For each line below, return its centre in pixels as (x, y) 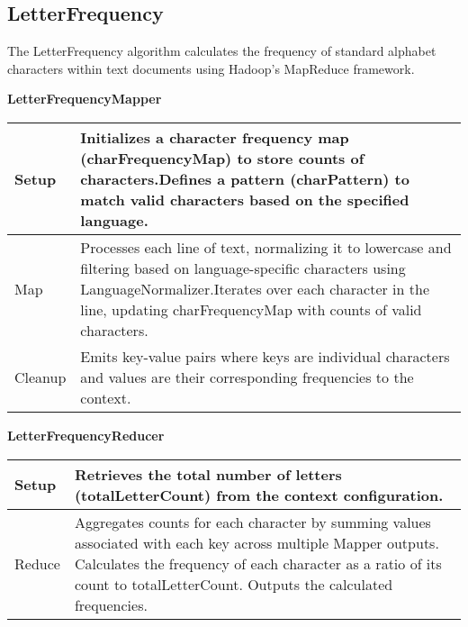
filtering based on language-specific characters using (243, 268)
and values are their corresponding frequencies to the (247, 377)
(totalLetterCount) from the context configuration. (259, 495)
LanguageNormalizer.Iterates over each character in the (255, 288)
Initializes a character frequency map (215, 137)
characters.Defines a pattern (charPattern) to (245, 178)
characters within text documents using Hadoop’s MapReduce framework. (211, 68)
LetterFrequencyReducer (86, 435)
